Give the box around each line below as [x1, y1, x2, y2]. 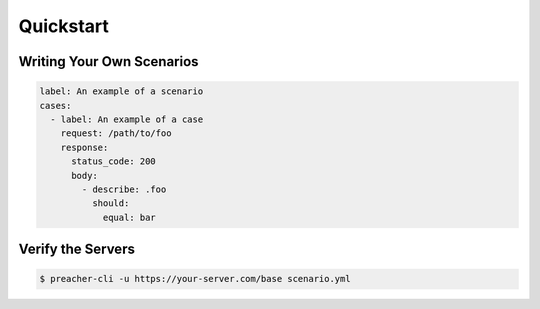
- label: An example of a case [50, 113, 204, 125]
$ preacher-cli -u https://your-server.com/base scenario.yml [39, 273, 351, 285]
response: [60, 141, 109, 153]
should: [91, 198, 130, 209]
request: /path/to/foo [60, 128, 172, 139]
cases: [39, 100, 72, 111]
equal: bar [102, 211, 157, 223]
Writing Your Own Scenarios [18, 53, 199, 70]
